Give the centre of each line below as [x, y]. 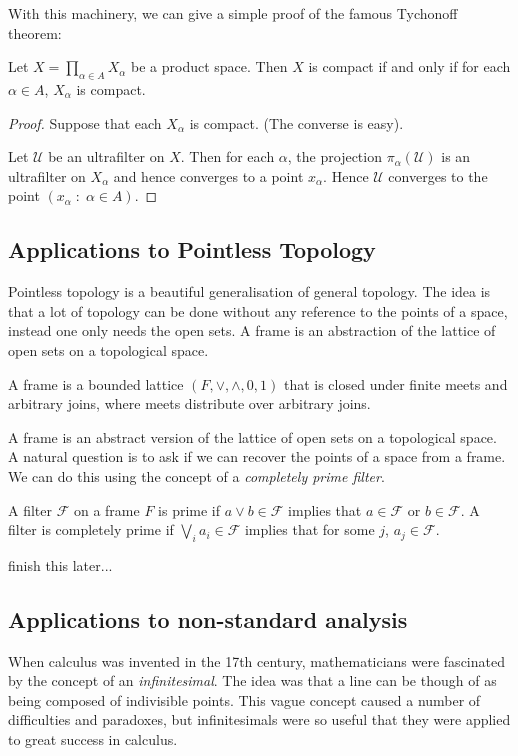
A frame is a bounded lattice [96, 383]
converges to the [438, 175]
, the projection [334, 156]
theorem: [35, 32]
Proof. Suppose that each [85, 122]
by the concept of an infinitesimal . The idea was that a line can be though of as [252, 680]
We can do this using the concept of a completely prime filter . [196, 475]
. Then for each [227, 156]
